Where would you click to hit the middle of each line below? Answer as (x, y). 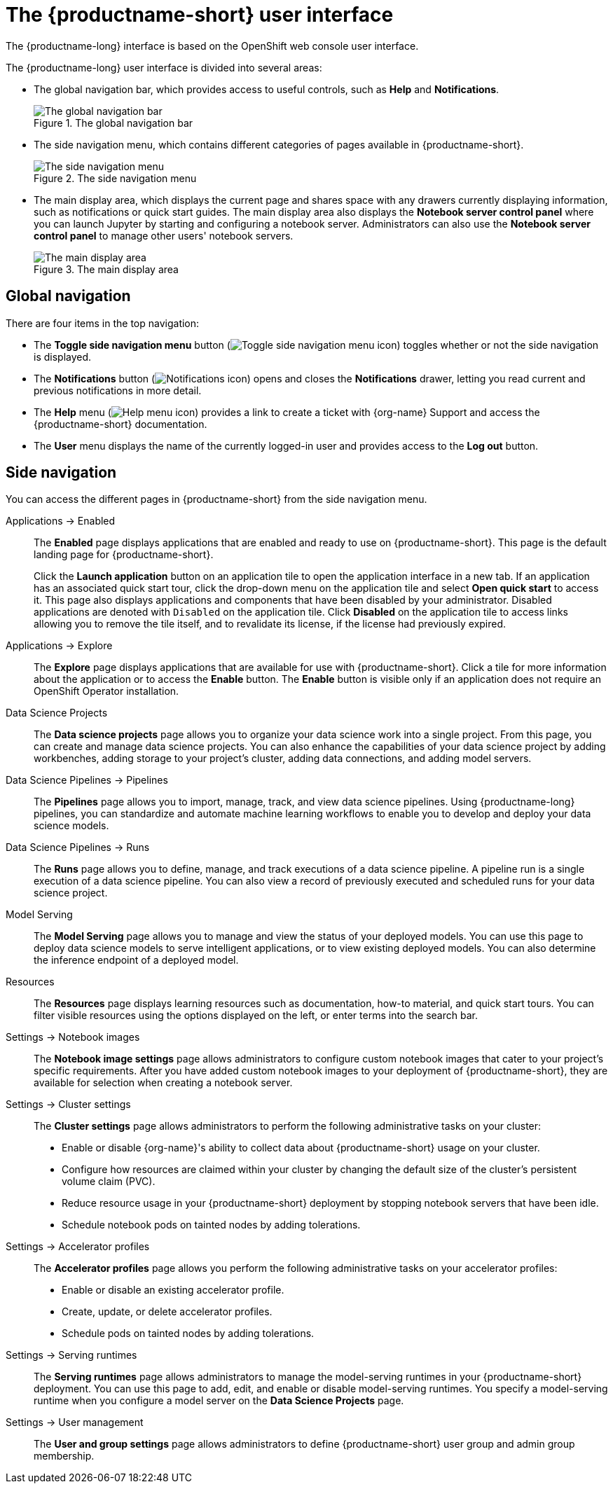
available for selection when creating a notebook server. (163, 1083)
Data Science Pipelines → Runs (78, 847)
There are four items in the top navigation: (103, 323)
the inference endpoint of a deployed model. (136, 960)
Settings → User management (75, 1422)
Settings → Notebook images (73, 1037)
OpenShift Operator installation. (106, 691)
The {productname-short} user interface (200, 15)
